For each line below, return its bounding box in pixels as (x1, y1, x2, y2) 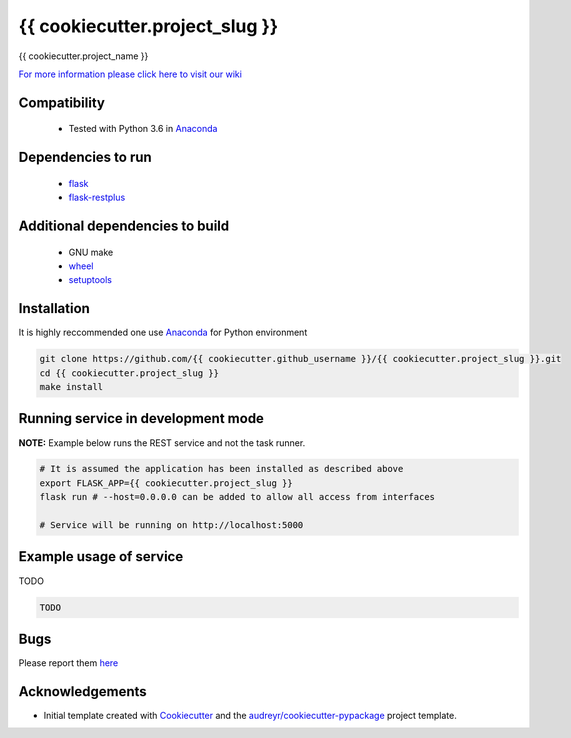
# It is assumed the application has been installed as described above (39, 463, 404, 475)
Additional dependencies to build (18, 217, 230, 234)
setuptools (68, 274, 112, 286)
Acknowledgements (18, 683, 147, 700)
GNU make (68, 246, 114, 258)
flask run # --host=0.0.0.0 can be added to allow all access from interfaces (39, 491, 435, 503)
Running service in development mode (18, 410, 265, 427)
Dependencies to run (18, 149, 152, 166)
